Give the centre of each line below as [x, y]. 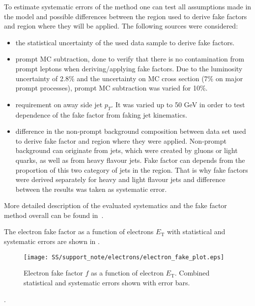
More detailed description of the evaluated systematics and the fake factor [115, 205]
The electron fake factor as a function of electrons [79, 231]
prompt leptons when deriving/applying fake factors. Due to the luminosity [129, 68]
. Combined [192, 273]
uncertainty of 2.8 [42, 78]
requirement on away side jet [59, 104]
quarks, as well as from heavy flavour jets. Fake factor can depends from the [130, 160]
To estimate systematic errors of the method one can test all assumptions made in [128, 6]
